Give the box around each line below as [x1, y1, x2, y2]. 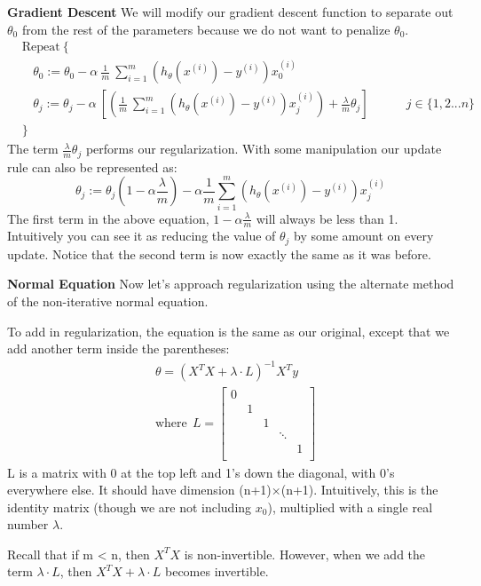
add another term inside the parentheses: [7, 339, 230, 358]
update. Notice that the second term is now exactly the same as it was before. [7, 244, 431, 263]
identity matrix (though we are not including [7, 497, 252, 516]
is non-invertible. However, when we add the [184, 544, 426, 563]
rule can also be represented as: [7, 157, 177, 176]
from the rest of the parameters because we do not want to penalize [21, 20, 390, 38]
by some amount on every [294, 226, 434, 245]
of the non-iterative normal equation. [7, 291, 209, 310]
